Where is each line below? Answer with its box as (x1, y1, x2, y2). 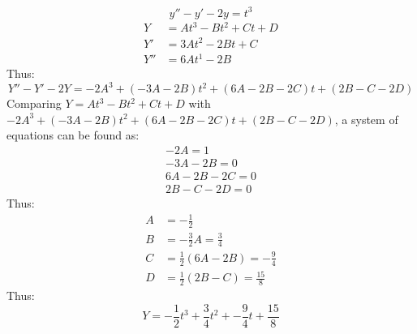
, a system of (334, 110, 398, 127)
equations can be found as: (6, 126, 140, 143)
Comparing (6, 95, 62, 112)
